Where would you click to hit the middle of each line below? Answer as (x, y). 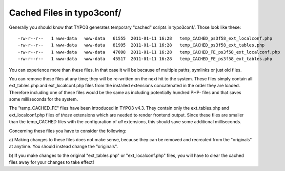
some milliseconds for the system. (43, 99)
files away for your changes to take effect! (51, 162)
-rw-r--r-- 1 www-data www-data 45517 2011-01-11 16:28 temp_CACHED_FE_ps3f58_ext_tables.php (145, 59)
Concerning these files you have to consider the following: (68, 131)
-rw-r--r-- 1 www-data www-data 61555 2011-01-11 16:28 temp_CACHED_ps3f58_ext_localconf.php (145, 38)
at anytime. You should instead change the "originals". (63, 147)
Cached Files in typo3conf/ (65, 13)
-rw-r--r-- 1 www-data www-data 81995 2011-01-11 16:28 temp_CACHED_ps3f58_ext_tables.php (141, 45)
